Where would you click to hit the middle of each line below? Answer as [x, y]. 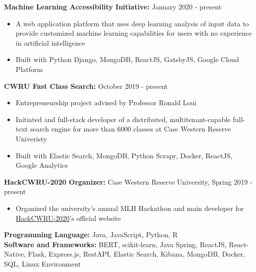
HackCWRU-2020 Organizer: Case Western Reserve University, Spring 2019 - [128, 181]
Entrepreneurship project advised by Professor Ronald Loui [106, 102]
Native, [15, 254]
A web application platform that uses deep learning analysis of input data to [132, 23]
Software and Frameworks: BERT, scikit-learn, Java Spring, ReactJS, [115, 244]
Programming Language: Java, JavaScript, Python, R [91, 235]
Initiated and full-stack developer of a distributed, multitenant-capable [123, 119]
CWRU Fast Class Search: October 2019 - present [86, 86]
